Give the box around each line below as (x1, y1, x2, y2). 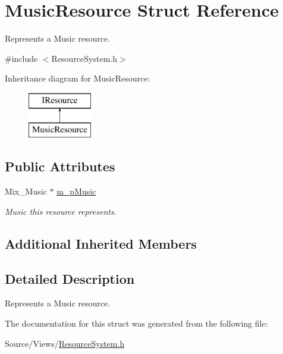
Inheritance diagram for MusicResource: (5, 72, 150, 84)
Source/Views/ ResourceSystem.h (5, 337, 125, 349)
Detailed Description (5, 269, 135, 287)
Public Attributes (5, 157, 115, 176)
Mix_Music (5, 185, 47, 198)
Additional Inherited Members (5, 234, 197, 252)
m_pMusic (56, 185, 96, 198)
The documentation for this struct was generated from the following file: (5, 317, 268, 330)
